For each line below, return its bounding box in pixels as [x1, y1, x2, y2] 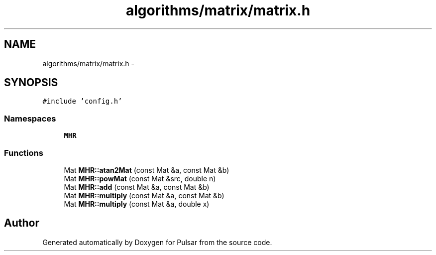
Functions [4, 147, 43, 158]
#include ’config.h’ [42, 97, 122, 106]
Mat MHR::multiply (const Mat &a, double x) [64, 199, 210, 208]
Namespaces [4, 113, 56, 124]
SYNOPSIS [4, 76, 58, 89]
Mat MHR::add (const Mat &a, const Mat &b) [64, 182, 210, 191]
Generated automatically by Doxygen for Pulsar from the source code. [42, 238, 272, 247]
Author [4, 217, 39, 230]
